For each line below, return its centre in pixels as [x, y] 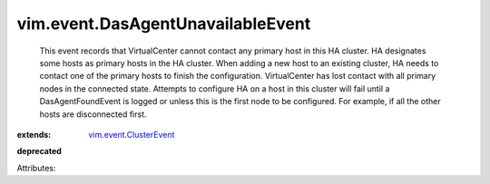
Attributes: [36, 168]
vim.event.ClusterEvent [132, 134]
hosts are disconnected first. [93, 114]
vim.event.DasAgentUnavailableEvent [164, 24]
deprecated [39, 151]
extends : [34, 134]
